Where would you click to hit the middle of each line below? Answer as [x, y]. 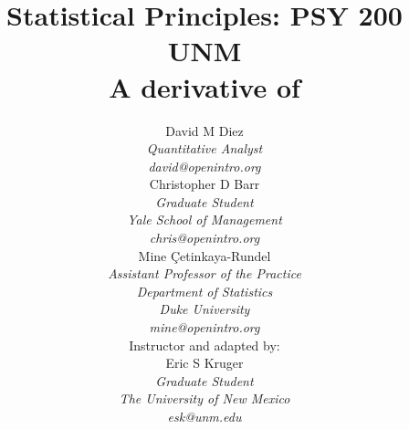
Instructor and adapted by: [204, 345]
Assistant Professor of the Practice [204, 273]
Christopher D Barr [204, 184]
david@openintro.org [204, 166]
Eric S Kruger [204, 363]
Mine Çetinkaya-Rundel [204, 255]
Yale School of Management [204, 220]
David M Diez [204, 130]
